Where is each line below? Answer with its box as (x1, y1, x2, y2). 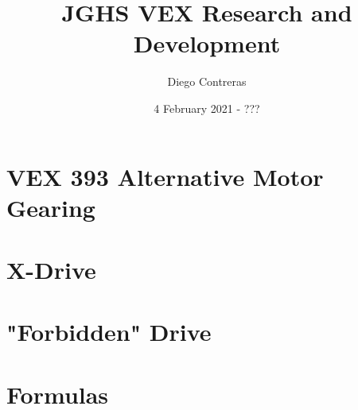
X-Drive (6, 253, 96, 286)
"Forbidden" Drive (6, 315, 212, 348)
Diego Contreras (167, 73, 247, 90)
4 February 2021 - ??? (154, 99, 260, 116)
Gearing (6, 191, 95, 223)
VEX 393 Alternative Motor (6, 160, 324, 192)
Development (133, 27, 281, 60)
